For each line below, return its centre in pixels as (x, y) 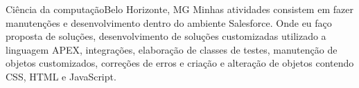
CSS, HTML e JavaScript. (61, 76)
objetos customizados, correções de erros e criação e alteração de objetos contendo (180, 63)
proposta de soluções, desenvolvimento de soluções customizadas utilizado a (166, 36)
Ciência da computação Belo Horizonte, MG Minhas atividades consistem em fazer (179, 9)
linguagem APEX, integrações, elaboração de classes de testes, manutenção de (172, 49)
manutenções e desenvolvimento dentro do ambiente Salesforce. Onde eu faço (169, 22)
